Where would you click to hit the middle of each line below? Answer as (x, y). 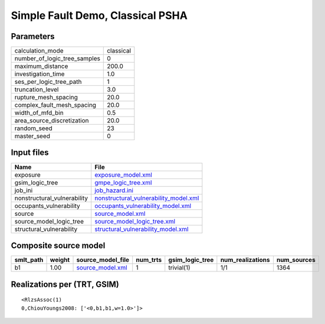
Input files (30, 153)
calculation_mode (39, 51)
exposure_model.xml (124, 174)
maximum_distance (41, 66)
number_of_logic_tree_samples (57, 59)
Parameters (33, 36)
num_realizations (245, 260)
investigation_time (40, 74)
